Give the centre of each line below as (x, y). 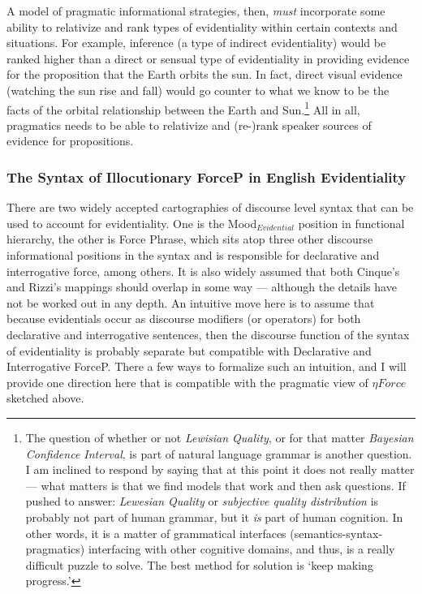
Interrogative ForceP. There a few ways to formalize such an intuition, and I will (207, 366)
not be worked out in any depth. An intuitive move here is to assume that (191, 302)
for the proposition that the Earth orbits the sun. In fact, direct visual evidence (205, 74)
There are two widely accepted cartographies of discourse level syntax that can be (210, 207)
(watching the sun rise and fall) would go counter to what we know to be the (198, 90)
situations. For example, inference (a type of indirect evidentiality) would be (196, 43)
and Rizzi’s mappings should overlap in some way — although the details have (202, 287)
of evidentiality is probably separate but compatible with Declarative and (189, 350)
